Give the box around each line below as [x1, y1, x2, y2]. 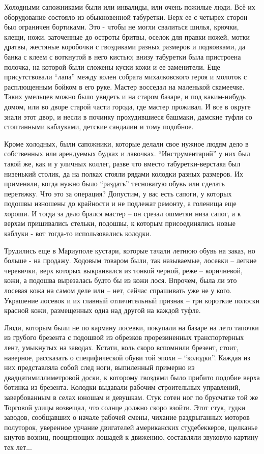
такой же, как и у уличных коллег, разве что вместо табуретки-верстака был [4, 158, 241, 168]
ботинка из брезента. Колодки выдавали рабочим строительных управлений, [4, 382, 241, 392]
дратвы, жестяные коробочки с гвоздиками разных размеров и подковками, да [4, 41, 246, 52]
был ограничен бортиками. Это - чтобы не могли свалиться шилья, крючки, [4, 21, 239, 32]
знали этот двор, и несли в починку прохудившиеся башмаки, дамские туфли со [4, 111, 252, 122]
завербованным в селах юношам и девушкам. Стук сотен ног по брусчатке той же [4, 391, 258, 402]
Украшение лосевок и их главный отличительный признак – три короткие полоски [4, 295, 260, 305]
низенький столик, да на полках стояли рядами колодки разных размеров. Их [4, 168, 243, 179]
